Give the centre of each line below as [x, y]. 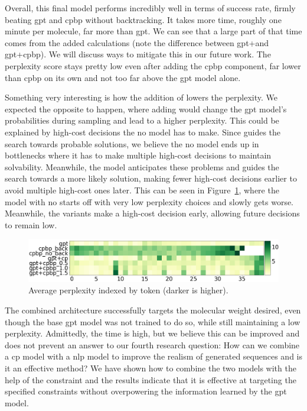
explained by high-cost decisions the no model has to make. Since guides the [143, 132]
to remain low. [31, 224]
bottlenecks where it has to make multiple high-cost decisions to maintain [138, 155]
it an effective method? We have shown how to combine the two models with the [151, 368]
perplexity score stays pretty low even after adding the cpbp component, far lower [153, 65]
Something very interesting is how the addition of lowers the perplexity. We [141, 97]
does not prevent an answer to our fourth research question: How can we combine [152, 344]
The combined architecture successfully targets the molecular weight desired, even [153, 310]
